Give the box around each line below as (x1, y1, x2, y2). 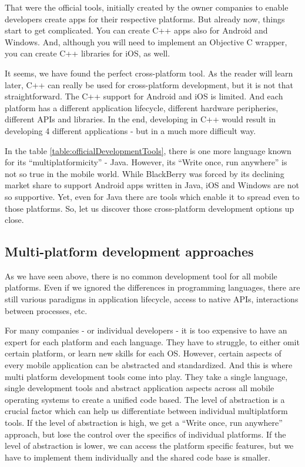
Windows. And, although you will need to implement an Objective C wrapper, (5, 35, 287, 48)
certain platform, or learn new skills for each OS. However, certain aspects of (5, 347, 281, 359)
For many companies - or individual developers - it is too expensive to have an (5, 324, 287, 336)
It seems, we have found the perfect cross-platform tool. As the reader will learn (5, 66, 293, 79)
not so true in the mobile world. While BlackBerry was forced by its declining (5, 167, 284, 179)
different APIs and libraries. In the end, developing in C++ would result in (5, 113, 276, 125)
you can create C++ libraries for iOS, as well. (5, 47, 170, 59)
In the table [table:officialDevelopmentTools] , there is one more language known (5, 144, 291, 156)
